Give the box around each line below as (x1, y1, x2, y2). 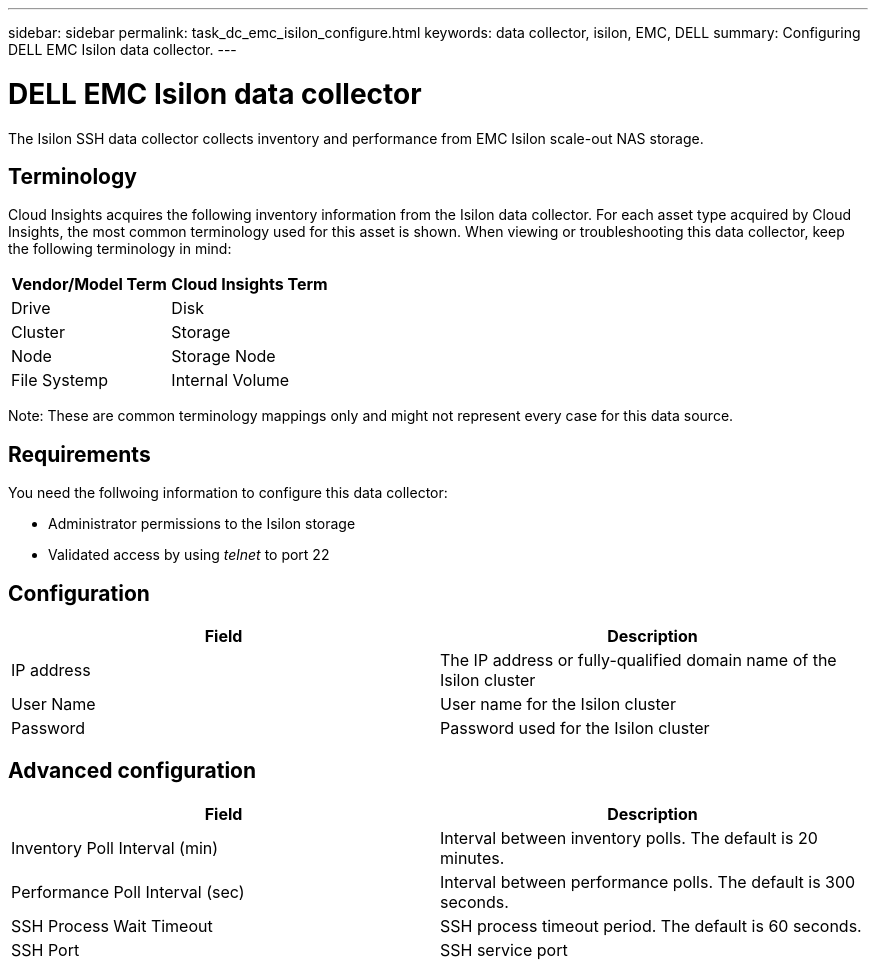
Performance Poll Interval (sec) (11, 881, 245, 902)
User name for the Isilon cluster (440, 694, 676, 715)
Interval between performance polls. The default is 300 (440, 871, 856, 892)
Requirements (8, 441, 151, 467)
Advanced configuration (8, 758, 257, 784)
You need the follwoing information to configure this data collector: (8, 484, 448, 502)
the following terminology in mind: (8, 240, 232, 258)
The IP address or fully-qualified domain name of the (440, 650, 837, 671)
